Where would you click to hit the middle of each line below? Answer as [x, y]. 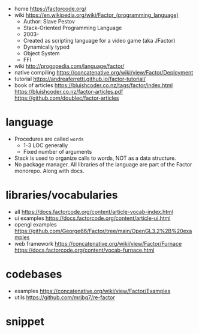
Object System [42, 53]
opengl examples [36, 224]
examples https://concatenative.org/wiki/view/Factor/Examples [92, 291]
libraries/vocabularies [62, 195]
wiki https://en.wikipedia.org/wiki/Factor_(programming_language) [96, 15]
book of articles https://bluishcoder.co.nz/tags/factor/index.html [94, 85]
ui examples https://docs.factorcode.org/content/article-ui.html [93, 218]
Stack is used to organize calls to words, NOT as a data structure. [95, 158]
